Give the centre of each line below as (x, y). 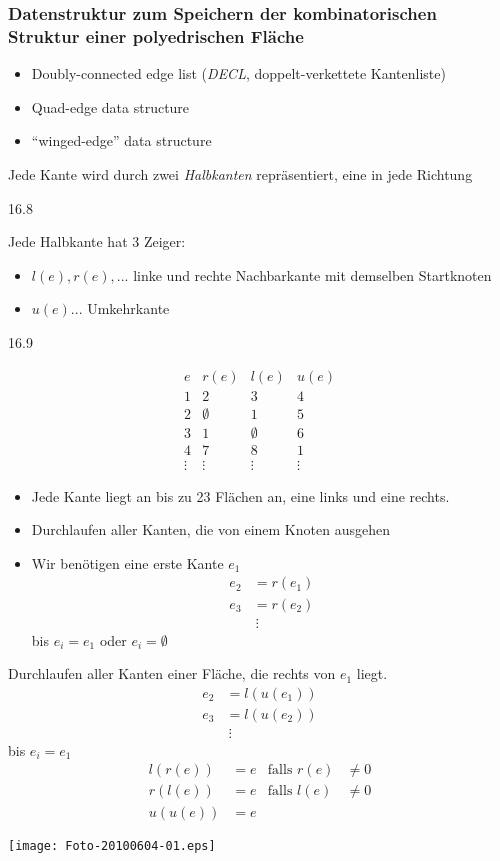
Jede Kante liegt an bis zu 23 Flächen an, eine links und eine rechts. (240, 495)
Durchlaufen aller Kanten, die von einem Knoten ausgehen (210, 529)
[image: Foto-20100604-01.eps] (112, 845)
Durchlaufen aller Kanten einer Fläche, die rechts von (172, 673)
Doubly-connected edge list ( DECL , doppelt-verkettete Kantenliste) (238, 73)
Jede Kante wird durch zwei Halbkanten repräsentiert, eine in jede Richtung (240, 173)
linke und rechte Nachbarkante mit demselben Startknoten (312, 274)
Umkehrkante (128, 308)
